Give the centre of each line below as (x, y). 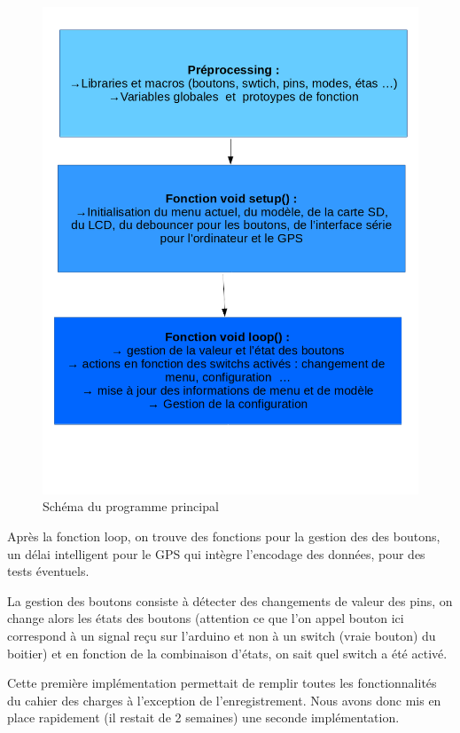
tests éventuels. (48, 571)
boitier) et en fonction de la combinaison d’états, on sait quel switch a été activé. (227, 653)
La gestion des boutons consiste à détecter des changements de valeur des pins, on (230, 600)
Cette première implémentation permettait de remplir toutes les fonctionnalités (222, 683)
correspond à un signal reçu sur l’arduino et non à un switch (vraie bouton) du (222, 636)
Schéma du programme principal (131, 506)
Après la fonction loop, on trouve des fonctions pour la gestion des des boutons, (224, 536)
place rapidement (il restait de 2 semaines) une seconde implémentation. (203, 717)
